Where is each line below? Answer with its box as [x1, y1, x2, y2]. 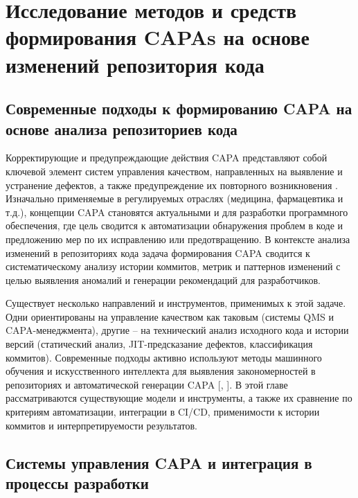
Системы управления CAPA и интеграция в [6, 452, 312, 473]
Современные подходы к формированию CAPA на [6, 98, 352, 119]
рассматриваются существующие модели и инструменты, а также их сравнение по [6, 391, 352, 405]
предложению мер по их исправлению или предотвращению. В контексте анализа [6, 231, 350, 246]
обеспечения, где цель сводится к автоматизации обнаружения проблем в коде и [6, 218, 343, 233]
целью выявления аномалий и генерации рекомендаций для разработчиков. [6, 272, 321, 287]
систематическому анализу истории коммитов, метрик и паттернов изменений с [6, 259, 341, 274]
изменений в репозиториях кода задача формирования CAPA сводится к [6, 245, 310, 260]
